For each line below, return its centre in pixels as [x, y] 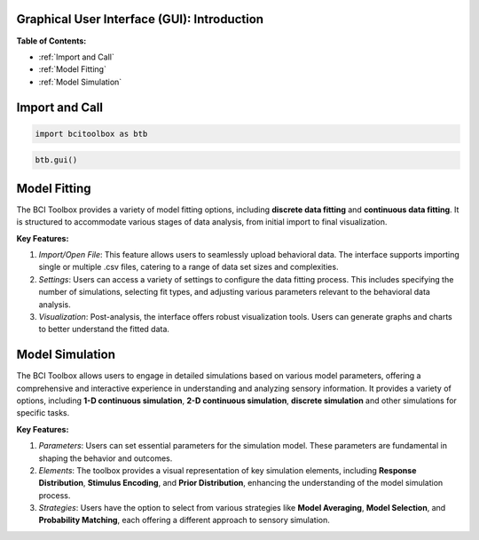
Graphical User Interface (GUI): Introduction [140, 19]
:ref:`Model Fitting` [72, 69]
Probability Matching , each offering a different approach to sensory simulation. [184, 520]
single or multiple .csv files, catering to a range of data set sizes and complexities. [188, 267]
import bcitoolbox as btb [91, 134]
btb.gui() [56, 160]
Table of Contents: [51, 41]
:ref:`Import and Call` [76, 57]
